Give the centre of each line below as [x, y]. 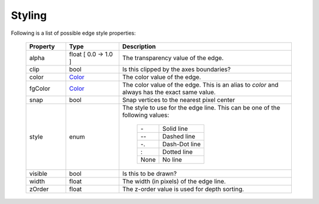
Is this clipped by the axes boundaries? [176, 69]
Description [139, 46]
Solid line [175, 129]
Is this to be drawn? [149, 173]
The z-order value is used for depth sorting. [183, 189]
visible [38, 173]
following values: [146, 115]
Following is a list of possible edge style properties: [73, 33]
